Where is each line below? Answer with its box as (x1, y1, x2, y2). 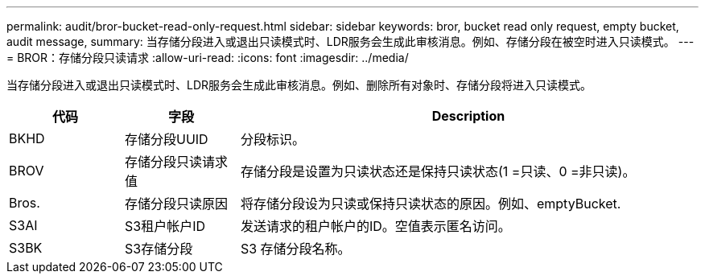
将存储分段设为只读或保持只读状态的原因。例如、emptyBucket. (240, 196, 621, 212)
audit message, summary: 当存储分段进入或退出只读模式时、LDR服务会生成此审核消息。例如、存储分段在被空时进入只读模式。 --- (6, 35, 695, 48)
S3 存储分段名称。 (240, 241, 351, 257)
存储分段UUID (124, 131, 208, 147)
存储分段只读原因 (124, 196, 228, 212)
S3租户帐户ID (124, 218, 205, 234)
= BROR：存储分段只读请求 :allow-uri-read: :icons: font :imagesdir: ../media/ (6, 51, 409, 64)
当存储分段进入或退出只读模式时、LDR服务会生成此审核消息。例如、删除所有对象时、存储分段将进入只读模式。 (6, 78, 592, 92)
